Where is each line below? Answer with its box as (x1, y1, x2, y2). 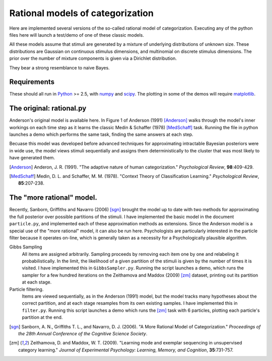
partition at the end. (22, 314, 63, 320)
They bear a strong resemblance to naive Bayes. (9, 64, 110, 70)
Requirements (9, 78, 55, 86)
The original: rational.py (9, 104, 87, 113)
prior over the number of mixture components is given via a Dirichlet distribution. (9, 55, 177, 61)
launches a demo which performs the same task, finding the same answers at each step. (9, 131, 193, 138)
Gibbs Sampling (9, 244, 42, 250)
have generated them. (9, 155, 55, 161)
